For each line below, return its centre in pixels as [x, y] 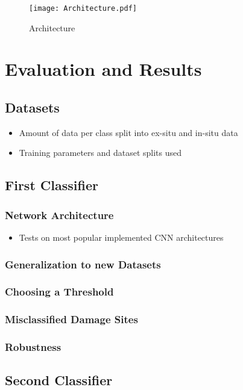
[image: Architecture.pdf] [83, 8]
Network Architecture [59, 215]
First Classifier [52, 185]
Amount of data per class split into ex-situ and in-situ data [128, 132]
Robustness [33, 347]
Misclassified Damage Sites [71, 319]
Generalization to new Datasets [83, 264]
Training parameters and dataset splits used [100, 153]
